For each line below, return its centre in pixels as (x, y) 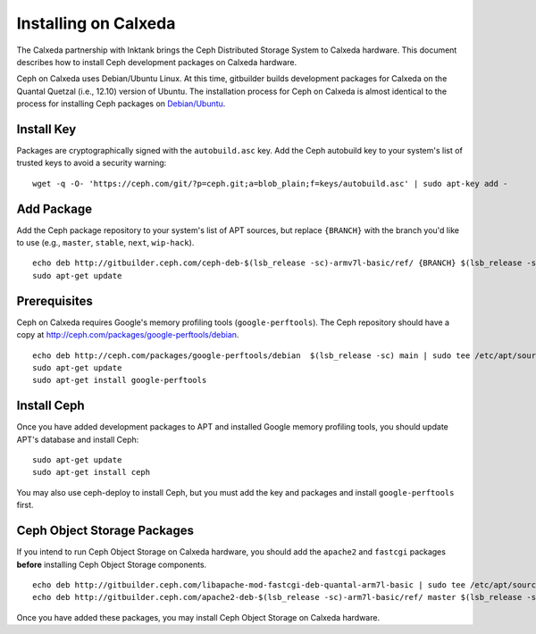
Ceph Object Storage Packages (105, 531)
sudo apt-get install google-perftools (120, 380)
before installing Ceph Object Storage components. (112, 564)
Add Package (54, 209)
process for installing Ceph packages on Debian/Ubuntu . (121, 104)
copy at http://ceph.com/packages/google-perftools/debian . (128, 335)
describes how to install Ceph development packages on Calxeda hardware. (157, 62)
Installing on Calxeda (96, 23)
